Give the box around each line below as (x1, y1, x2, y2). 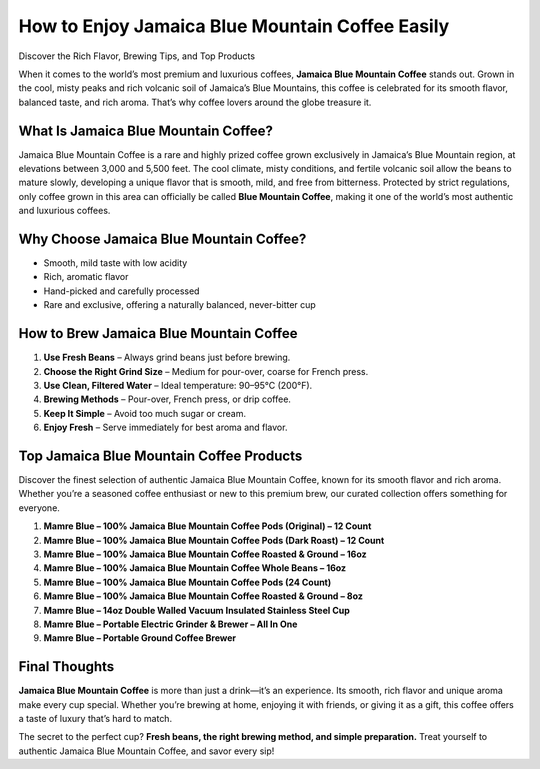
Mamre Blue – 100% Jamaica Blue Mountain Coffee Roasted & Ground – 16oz (43, 548, 367, 560)
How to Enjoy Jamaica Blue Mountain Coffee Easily (18, 15, 450, 37)
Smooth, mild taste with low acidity (43, 257, 188, 269)
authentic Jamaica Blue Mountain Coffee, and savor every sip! (18, 745, 275, 757)
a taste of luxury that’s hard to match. (18, 713, 173, 725)
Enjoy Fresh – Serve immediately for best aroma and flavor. (43, 421, 288, 434)
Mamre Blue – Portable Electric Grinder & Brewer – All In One (43, 618, 298, 630)
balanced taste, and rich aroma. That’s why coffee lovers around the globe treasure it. (18, 96, 372, 108)
